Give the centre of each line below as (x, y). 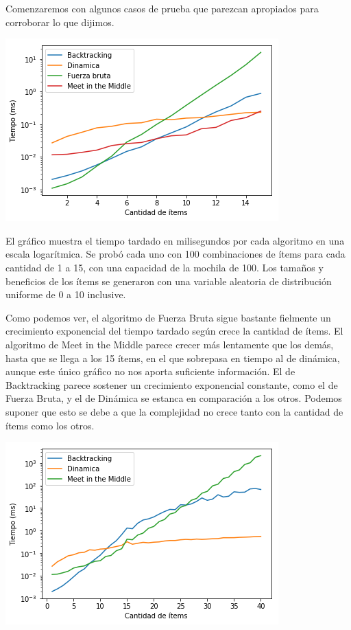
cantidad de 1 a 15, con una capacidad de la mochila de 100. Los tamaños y (165, 267)
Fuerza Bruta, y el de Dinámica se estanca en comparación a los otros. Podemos (174, 398)
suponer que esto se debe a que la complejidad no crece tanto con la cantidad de (174, 411)
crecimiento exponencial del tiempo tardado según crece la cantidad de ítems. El (174, 331)
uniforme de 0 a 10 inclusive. (66, 294)
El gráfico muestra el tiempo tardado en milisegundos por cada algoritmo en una (175, 240)
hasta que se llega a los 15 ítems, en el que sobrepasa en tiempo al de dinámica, (173, 358)
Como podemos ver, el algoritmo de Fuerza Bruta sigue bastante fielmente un (168, 317)
